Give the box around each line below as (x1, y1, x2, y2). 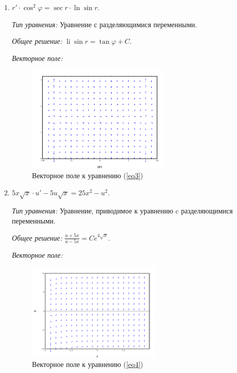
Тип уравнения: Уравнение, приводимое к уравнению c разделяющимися (12, 205, 233, 216)
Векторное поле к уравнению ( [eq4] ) (32, 359, 144, 369)
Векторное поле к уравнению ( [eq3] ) (32, 170, 144, 181)
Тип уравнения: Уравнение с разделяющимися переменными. (12, 19, 197, 29)
